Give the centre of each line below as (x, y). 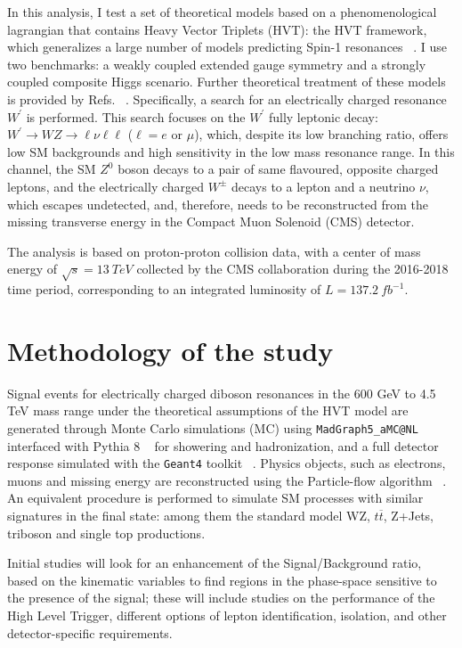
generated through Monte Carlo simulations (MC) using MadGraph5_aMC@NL (213, 427)
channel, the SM (52, 169)
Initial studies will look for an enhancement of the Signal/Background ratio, (215, 563)
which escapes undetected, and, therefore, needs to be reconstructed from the (218, 204)
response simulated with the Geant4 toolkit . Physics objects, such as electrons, (227, 463)
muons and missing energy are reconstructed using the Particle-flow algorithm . (227, 480)
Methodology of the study (170, 350)
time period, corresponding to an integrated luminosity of (164, 289)
